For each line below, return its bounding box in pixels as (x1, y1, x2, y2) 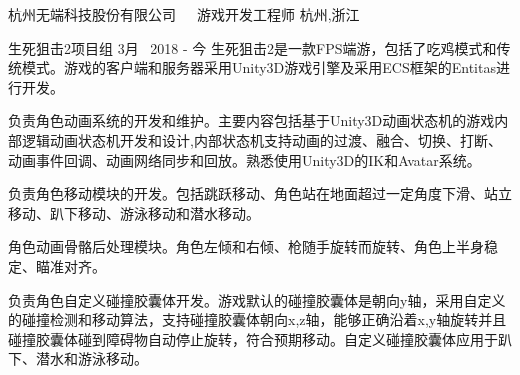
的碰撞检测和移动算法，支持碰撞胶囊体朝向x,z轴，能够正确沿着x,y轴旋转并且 (8, 309, 507, 330)
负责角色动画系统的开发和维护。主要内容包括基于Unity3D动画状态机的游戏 (8, 110, 495, 131)
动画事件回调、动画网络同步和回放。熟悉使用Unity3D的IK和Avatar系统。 (8, 149, 481, 170)
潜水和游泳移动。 (35, 348, 148, 369)
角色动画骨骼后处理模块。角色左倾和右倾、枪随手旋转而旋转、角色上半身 (8, 236, 484, 257)
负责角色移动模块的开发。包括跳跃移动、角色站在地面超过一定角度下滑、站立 (8, 183, 512, 204)
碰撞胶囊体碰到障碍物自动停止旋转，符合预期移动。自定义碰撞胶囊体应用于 (8, 328, 498, 349)
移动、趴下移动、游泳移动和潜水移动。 (8, 202, 260, 223)
